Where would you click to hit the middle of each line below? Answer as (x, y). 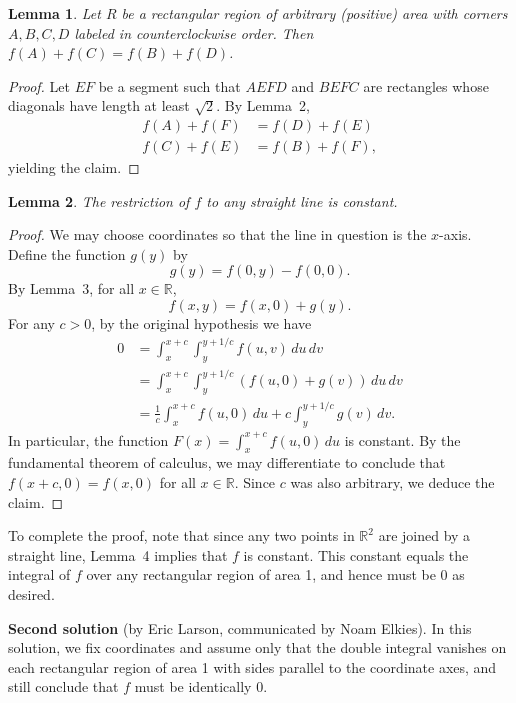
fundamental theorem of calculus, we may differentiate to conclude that (227, 462)
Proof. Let (39, 85)
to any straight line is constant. (302, 200)
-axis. (455, 234)
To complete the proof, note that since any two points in (181, 535)
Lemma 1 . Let (54, 13)
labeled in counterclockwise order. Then (194, 32)
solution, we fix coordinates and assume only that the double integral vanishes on (257, 647)
